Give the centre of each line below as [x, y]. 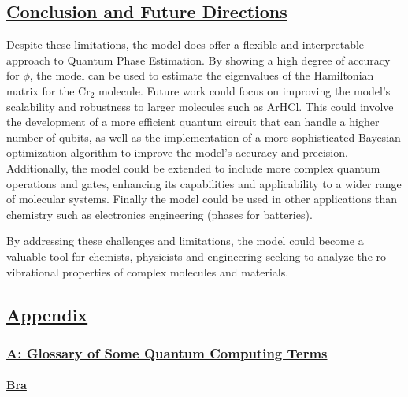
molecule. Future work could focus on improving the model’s [245, 90]
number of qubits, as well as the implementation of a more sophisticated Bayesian [204, 137]
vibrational [33, 271]
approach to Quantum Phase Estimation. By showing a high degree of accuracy [198, 59]
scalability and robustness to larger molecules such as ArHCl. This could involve [200, 106]
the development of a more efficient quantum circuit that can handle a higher [193, 122]
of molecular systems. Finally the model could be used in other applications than [202, 199]
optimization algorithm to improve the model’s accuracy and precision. [177, 152]
